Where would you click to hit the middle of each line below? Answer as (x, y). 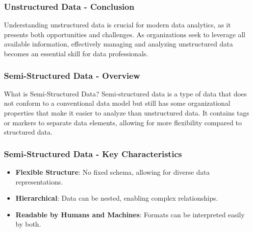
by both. (28, 224)
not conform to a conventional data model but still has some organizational (117, 103)
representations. (39, 181)
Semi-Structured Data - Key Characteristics (93, 153)
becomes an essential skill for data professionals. (76, 53)
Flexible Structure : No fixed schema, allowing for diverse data (113, 172)
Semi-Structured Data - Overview (72, 75)
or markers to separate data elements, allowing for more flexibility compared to (123, 122)
